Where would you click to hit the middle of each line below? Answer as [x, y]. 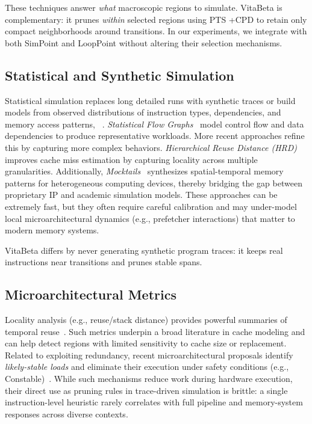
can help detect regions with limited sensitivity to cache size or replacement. [146, 343]
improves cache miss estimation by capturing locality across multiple [131, 159]
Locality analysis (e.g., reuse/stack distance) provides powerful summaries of [146, 320]
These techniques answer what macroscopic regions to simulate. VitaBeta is [144, 7]
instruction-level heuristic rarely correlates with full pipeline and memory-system [154, 402]
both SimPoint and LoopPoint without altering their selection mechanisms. [144, 42]
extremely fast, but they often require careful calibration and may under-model [151, 206]
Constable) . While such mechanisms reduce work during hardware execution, [149, 379]
